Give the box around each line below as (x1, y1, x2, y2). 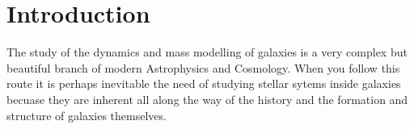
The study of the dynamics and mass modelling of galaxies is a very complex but (6, 44, 408, 60)
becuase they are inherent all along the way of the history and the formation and (6, 90, 408, 107)
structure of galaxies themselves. (6, 106, 167, 123)
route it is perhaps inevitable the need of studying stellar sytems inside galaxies (6, 75, 401, 92)
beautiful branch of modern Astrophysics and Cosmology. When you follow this (6, 59, 400, 76)
